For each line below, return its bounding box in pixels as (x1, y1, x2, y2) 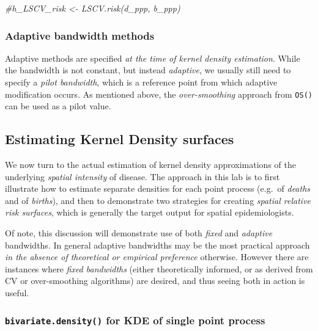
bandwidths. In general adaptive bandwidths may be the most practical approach (5, 238, 310, 251)
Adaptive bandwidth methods (5, 27, 155, 43)
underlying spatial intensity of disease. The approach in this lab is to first (5, 170, 280, 183)
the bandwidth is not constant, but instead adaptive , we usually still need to (5, 64, 291, 76)
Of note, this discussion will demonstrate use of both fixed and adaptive (5, 227, 273, 239)
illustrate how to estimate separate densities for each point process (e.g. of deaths (5, 182, 311, 195)
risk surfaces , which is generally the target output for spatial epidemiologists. (5, 206, 294, 219)
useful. (5, 286, 29, 299)
